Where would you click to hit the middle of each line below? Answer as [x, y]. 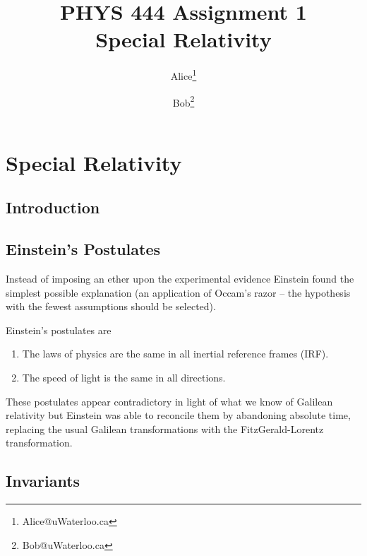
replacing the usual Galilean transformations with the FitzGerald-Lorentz [165, 428]
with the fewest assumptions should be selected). [111, 306]
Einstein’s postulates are [59, 330]
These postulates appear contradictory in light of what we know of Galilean [169, 401]
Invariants [43, 481]
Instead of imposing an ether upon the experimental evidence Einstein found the [180, 278]
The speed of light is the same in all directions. [124, 377]
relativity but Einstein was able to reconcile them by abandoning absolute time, [178, 415]
